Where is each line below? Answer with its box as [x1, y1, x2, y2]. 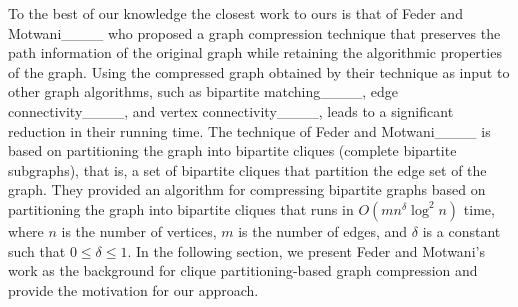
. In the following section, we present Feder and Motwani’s [127, 240, 485, 261]
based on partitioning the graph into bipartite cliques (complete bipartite [8, 140, 457, 161]
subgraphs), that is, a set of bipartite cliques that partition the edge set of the [8, 159, 487, 180]
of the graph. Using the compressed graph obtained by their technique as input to [8, 61, 510, 82]
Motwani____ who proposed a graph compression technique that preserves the [8, 22, 501, 43]
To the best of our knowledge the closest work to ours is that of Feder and [8, 3, 463, 23]
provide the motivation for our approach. [8, 279, 259, 300]
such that [8, 240, 66, 261]
